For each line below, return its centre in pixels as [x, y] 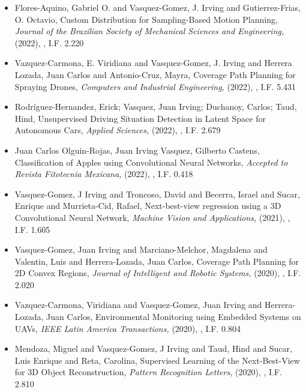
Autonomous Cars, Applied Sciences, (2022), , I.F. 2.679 [118, 130]
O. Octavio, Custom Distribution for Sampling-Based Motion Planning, [146, 19]
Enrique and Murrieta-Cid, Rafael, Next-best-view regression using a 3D [148, 206]
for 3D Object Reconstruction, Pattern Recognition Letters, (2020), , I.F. [148, 372]
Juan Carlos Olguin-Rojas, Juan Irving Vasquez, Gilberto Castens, [137, 150]
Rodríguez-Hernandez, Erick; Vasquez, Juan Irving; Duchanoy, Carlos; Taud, [156, 107]
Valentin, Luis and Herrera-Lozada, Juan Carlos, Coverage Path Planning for [157, 261]
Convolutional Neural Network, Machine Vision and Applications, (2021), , [152, 217]
